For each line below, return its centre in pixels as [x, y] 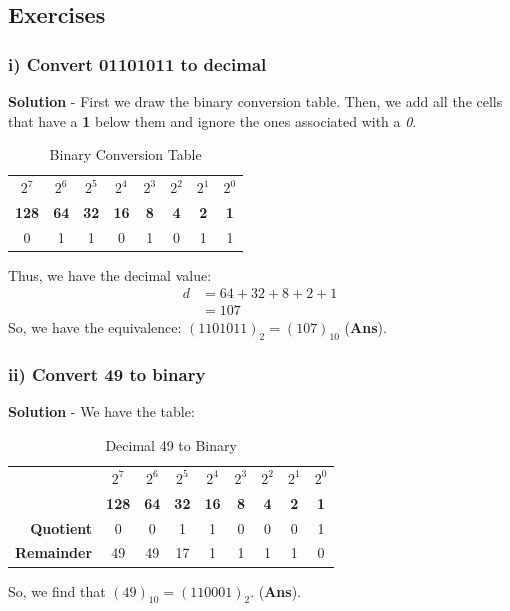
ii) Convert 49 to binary [107, 374]
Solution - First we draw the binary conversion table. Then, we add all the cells [255, 101]
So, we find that [57, 590]
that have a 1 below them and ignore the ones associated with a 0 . [212, 120]
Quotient [61, 527]
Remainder [54, 552]
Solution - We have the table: [101, 411]
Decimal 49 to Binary [171, 445]
